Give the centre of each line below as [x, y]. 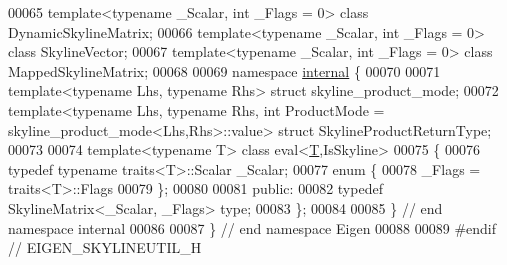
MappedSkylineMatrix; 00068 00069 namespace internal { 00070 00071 [224, 70]
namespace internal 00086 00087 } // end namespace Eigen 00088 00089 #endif [252, 227]
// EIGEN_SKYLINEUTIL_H [105, 247]
